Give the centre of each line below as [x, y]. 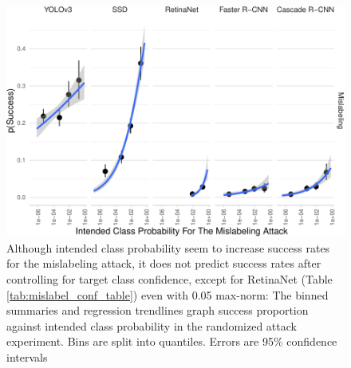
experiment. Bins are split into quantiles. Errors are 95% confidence [172, 341]
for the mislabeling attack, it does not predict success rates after [164, 263]
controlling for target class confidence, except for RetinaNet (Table [170, 279]
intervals [27, 357]
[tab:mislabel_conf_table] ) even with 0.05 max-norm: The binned [168, 294]
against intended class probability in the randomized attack [152, 325]
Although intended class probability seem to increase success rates [168, 247]
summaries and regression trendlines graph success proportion [158, 310]
